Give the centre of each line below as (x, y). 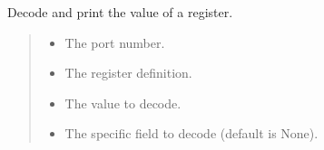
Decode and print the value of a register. (120, 12)
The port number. (115, 42)
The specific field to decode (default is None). (191, 133)
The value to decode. (123, 103)
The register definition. (128, 73)
